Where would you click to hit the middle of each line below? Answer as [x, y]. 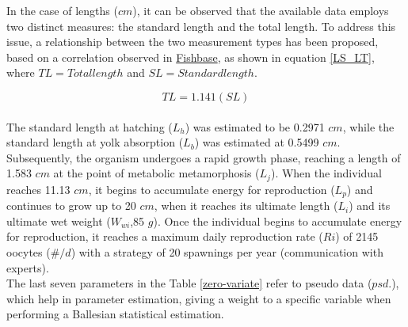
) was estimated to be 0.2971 [255, 126]
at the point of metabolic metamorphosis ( [156, 173]
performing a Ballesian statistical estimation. [115, 314]
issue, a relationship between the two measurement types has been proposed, [193, 42]
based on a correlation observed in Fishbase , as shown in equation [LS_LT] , [191, 57]
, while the [368, 126]
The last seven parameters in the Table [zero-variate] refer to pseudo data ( [189, 283]
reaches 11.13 [38, 189]
